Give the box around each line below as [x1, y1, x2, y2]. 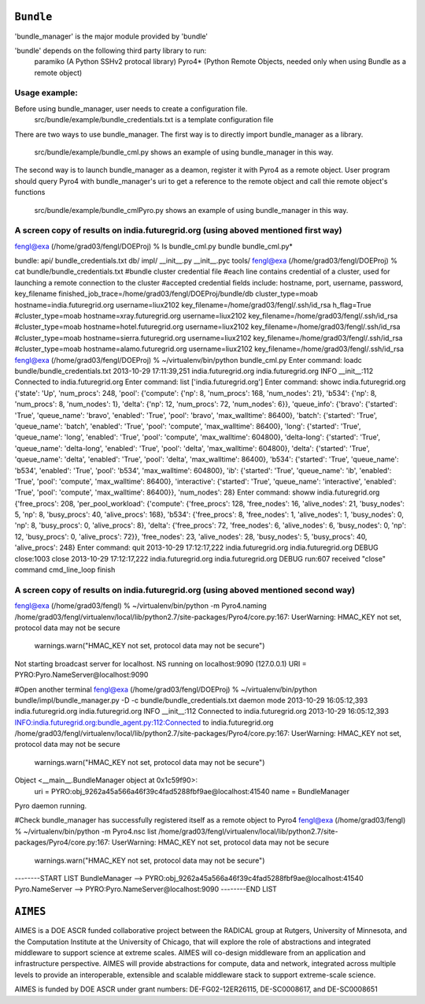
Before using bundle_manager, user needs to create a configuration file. [14, 103, 248, 114]
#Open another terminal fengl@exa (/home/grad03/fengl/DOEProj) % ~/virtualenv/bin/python [14, 685, 318, 694]
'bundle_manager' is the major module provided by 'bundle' [14, 32, 209, 41]
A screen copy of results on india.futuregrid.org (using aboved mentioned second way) [14, 584, 356, 595]
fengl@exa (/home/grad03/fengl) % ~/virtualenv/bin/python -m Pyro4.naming [14, 601, 267, 610]
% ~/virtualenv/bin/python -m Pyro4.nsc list [14, 827, 157, 836]
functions [14, 188, 46, 197]
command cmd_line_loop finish [14, 565, 116, 575]
